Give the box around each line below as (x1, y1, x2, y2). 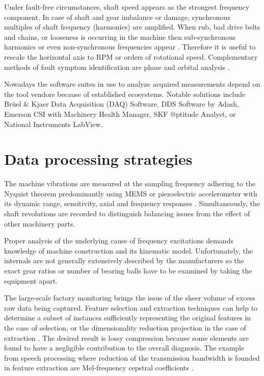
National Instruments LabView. (4, 118, 103, 129)
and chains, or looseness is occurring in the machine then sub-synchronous (4, 31, 236, 42)
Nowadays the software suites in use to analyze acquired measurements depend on (4, 79, 260, 89)
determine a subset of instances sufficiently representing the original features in (4, 312, 251, 323)
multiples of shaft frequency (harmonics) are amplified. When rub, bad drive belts (4, 21, 260, 32)
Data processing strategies (4, 148, 193, 169)
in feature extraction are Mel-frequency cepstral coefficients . (4, 362, 194, 373)
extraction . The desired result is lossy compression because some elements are (4, 332, 249, 343)
